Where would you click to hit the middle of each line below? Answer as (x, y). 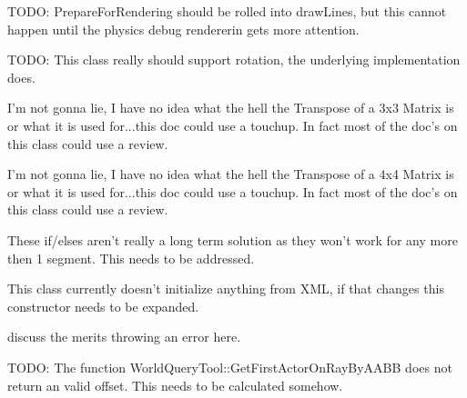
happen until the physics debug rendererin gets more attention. (183, 29)
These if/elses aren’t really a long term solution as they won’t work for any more (233, 239)
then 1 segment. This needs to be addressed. (131, 258)
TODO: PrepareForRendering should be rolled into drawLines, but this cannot (227, 11)
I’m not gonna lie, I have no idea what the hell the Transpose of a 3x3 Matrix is (231, 108)
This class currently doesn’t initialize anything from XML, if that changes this (226, 289)
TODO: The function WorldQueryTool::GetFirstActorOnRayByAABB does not (230, 367)
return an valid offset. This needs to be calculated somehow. (175, 385)
